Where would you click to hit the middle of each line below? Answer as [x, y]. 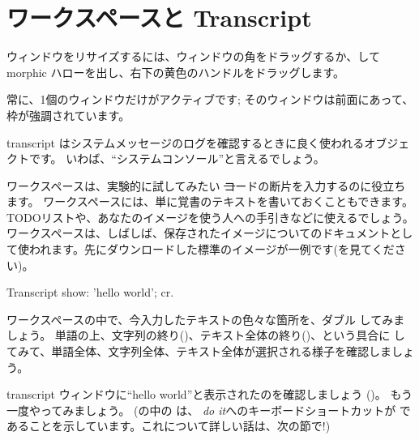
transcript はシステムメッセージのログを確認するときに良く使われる [186, 142]
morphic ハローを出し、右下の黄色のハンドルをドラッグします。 [176, 72]
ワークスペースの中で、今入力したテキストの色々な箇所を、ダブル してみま [206, 319]
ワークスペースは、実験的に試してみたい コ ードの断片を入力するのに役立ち [206, 185]
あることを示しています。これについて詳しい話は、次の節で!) [169, 426]
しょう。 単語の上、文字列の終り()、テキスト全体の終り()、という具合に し [206, 335]
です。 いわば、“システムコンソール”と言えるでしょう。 [177, 158]
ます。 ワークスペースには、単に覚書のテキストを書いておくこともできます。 [210, 201]
